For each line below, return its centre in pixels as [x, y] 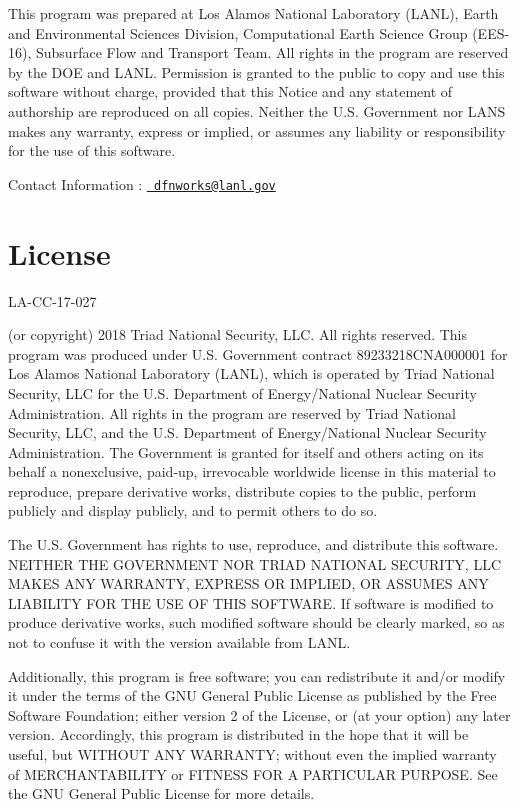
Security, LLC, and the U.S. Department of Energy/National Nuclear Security [247, 432]
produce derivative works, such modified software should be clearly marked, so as [256, 622]
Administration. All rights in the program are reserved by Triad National [232, 412]
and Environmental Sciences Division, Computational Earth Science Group [238, 32]
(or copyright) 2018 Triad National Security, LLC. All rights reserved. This [238, 334]
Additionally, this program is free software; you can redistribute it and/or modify [257, 675]
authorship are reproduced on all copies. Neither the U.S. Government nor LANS [257, 110]
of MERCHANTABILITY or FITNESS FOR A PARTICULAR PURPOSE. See [253, 773]
